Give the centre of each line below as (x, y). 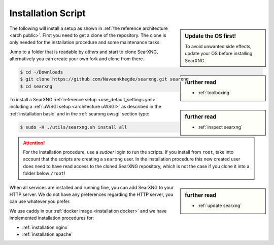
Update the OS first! (211, 36)
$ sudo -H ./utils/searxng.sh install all (74, 127)
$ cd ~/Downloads (42, 72)
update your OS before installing (219, 54)
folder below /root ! (44, 173)
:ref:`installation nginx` (45, 227)
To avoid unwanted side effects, (218, 46)
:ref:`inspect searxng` (220, 127)
